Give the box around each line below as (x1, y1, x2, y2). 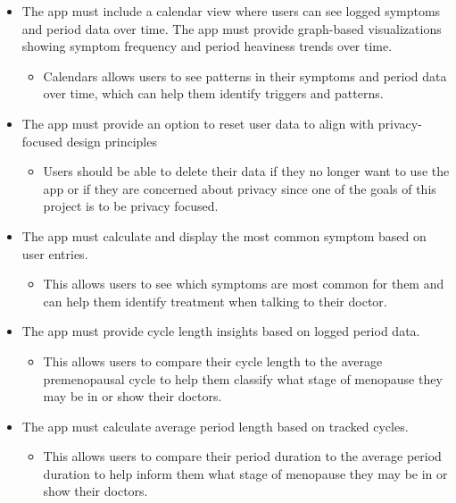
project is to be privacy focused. (43, 197, 219, 215)
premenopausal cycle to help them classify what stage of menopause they (43, 369, 443, 388)
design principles (66, 131, 157, 150)
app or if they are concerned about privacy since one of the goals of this (43, 179, 436, 197)
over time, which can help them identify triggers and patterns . (43, 84, 384, 103)
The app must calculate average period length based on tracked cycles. (21, 416, 409, 435)
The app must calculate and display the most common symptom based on (21, 226, 427, 245)
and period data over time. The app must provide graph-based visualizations (21, 19, 442, 38)
